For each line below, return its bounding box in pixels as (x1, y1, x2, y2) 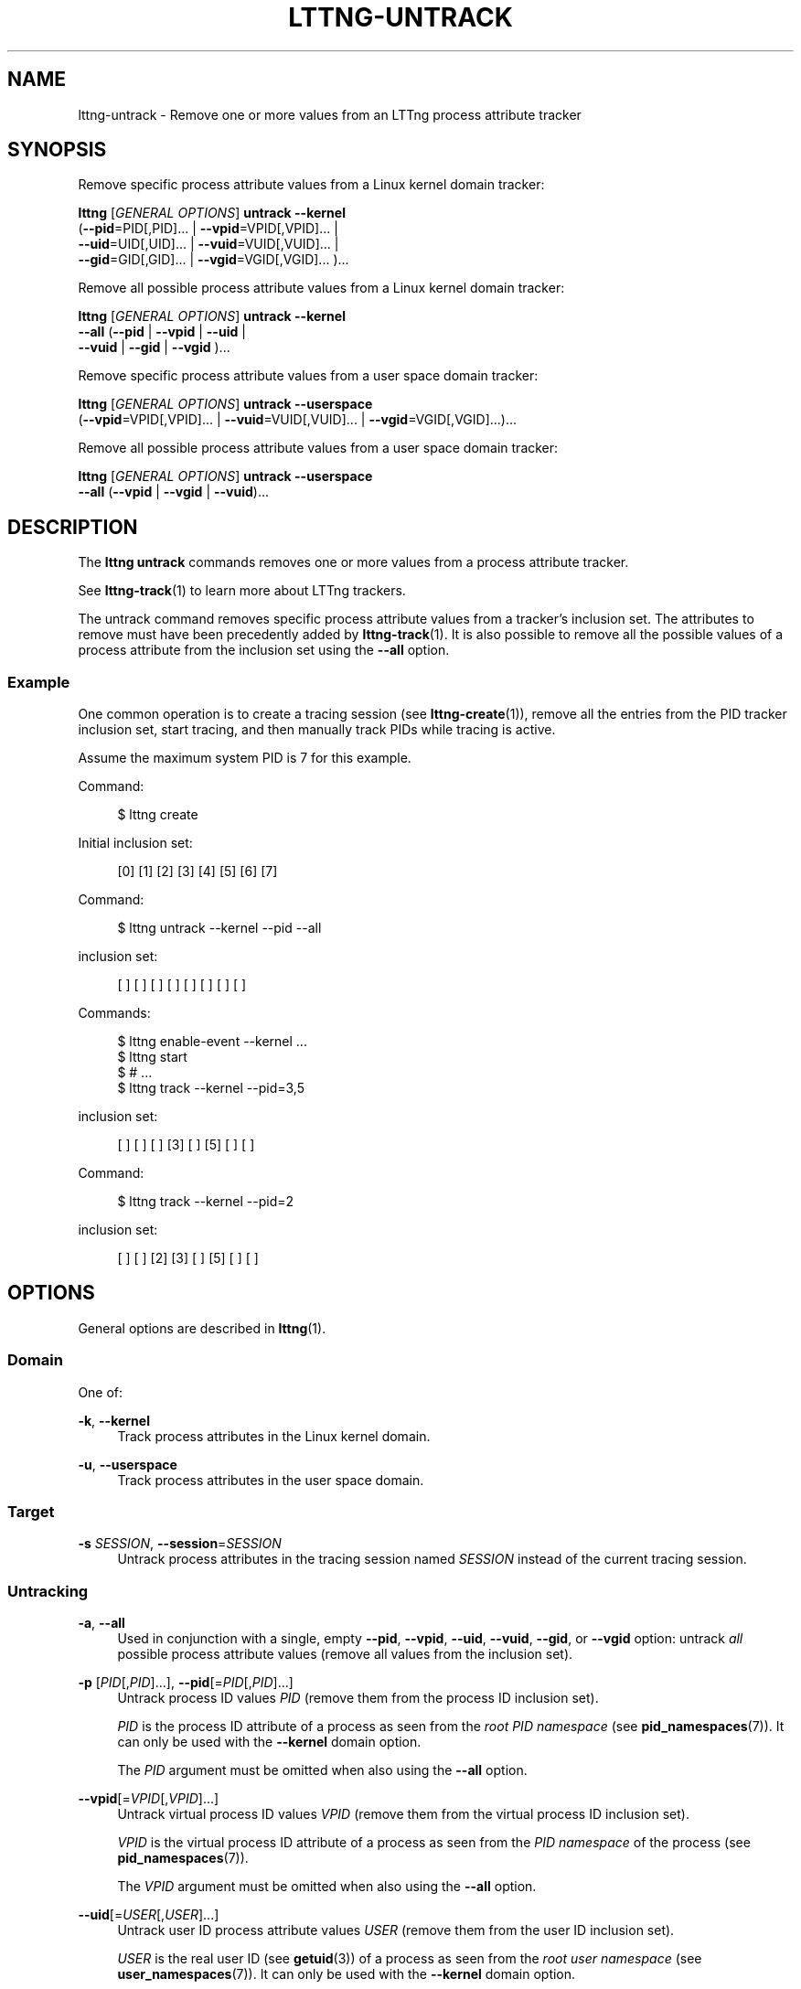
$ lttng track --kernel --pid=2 (117, 1193, 294, 1210)
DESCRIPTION (7, 515, 138, 539)
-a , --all (78, 1615, 125, 1631)
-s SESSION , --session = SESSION (78, 1535, 282, 1552)
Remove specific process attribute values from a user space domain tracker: (78, 368, 539, 384)
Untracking (7, 1581, 89, 1600)
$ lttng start (117, 1049, 187, 1065)
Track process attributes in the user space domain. (117, 1471, 424, 1488)
